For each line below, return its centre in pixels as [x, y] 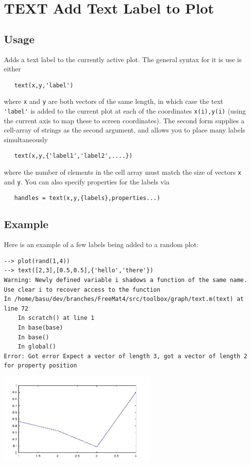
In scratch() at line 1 [56, 318]
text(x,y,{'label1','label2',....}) [73, 156]
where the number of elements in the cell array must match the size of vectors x [123, 172]
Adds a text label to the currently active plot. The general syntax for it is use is [123, 59]
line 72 [16, 308]
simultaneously [26, 139]
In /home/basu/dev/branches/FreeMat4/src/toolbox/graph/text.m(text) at [124, 299]
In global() [37, 347]
